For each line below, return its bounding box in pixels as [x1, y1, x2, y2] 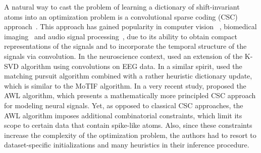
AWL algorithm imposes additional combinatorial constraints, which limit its [4, 110, 242, 120]
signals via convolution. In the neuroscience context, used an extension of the [4, 50, 243, 61]
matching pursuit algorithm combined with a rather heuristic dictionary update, [4, 70, 252, 81]
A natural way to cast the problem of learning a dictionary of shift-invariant [4, 2, 240, 12]
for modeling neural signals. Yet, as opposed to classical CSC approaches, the [4, 100, 243, 110]
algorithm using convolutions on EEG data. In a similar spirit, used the [21, 60, 242, 71]
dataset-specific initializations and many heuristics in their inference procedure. [4, 139, 249, 150]
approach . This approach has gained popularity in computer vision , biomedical [4, 21, 257, 32]
